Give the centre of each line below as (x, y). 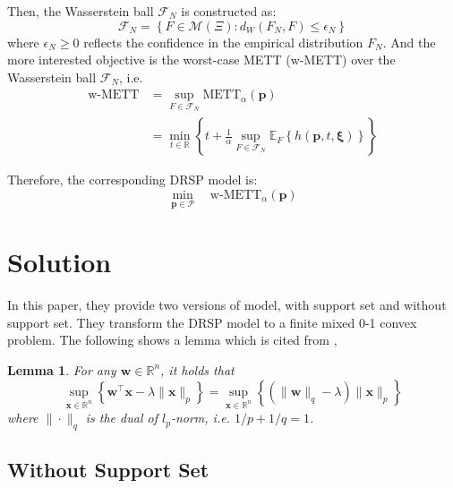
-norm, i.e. (200, 418)
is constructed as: (229, 11)
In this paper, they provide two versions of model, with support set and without (227, 304)
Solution (60, 262)
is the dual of (121, 418)
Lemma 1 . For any (62, 369)
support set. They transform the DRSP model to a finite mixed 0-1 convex (212, 322)
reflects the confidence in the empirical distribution (223, 42)
